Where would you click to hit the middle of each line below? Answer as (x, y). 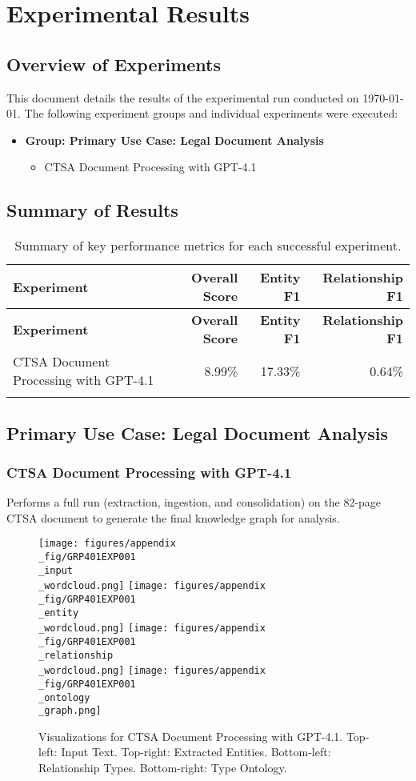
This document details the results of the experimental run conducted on (183, 97)
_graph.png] (70, 711)
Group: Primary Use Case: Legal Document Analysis (174, 140)
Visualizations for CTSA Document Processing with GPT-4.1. (191, 736)
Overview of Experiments (114, 64)
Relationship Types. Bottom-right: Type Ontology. (163, 768)
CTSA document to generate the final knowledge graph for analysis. (173, 517)
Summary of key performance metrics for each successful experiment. (208, 246)
